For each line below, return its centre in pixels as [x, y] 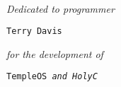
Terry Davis [34, 31]
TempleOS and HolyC [52, 77]
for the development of [55, 53]
